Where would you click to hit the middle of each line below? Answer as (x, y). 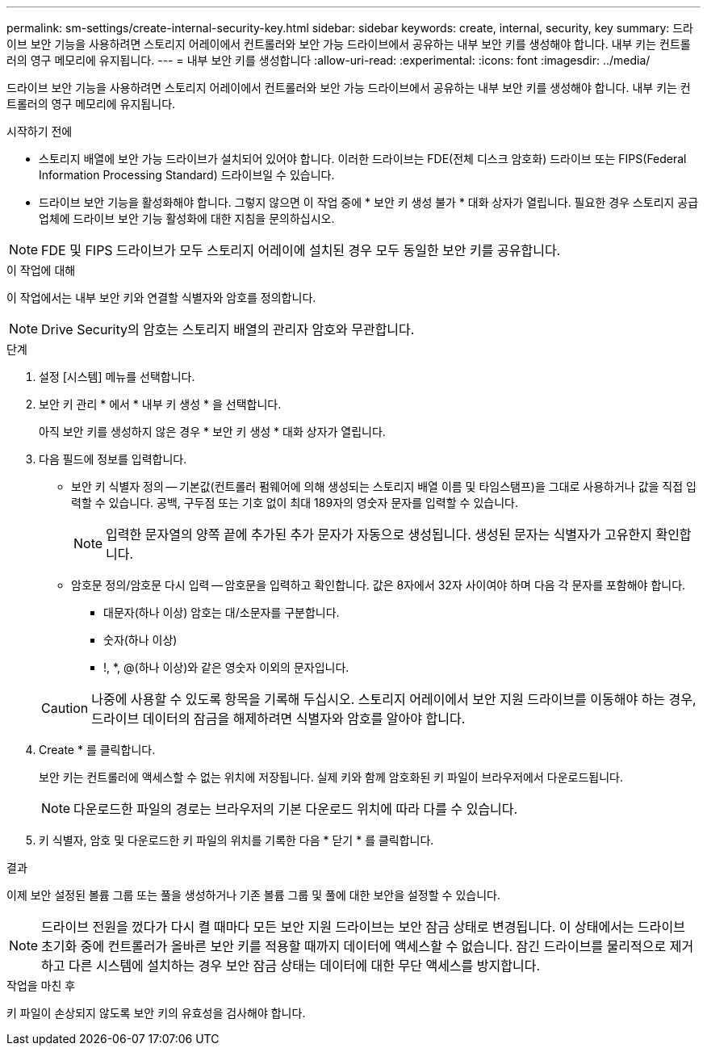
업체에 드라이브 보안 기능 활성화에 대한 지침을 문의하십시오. (187, 218)
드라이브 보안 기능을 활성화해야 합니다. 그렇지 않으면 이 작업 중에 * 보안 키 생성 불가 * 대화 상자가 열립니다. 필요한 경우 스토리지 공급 (369, 202)
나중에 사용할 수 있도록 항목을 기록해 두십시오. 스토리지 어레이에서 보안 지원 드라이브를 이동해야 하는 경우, (394, 699)
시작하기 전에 (40, 131)
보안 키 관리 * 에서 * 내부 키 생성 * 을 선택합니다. (160, 404)
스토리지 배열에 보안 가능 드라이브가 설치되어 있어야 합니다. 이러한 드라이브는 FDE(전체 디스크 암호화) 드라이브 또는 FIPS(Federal (363, 159)
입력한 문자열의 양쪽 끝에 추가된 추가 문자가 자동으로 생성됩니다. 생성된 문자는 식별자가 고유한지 (379, 534)
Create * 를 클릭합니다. (97, 750)
